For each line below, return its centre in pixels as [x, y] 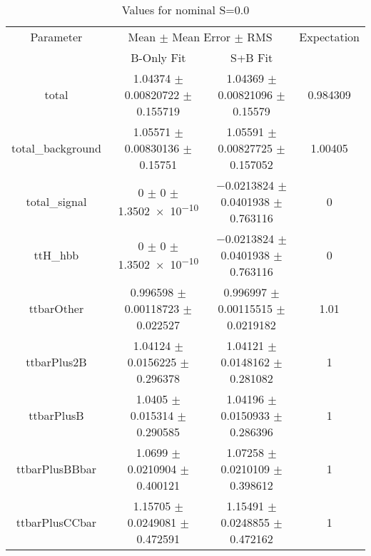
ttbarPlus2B [56, 362]
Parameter [56, 37]
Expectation [329, 37]
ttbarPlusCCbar [56, 522]
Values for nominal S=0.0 [185, 10]
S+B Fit [251, 57]
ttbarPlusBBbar [56, 469]
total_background [56, 148]
